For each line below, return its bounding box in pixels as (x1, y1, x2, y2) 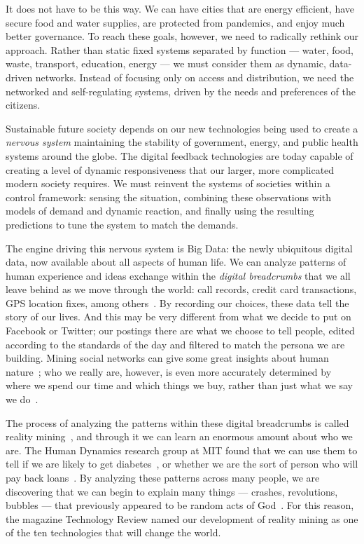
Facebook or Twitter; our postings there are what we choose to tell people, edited (6, 323, 355, 338)
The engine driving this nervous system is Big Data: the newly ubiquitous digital (6, 240, 353, 255)
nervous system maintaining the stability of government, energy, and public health (6, 135, 358, 149)
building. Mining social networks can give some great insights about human (6, 351, 329, 365)
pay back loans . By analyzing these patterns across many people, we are (6, 470, 320, 484)
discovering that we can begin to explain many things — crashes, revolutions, (6, 484, 338, 498)
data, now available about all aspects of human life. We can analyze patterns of (6, 254, 346, 269)
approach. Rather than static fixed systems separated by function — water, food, (6, 42, 353, 57)
